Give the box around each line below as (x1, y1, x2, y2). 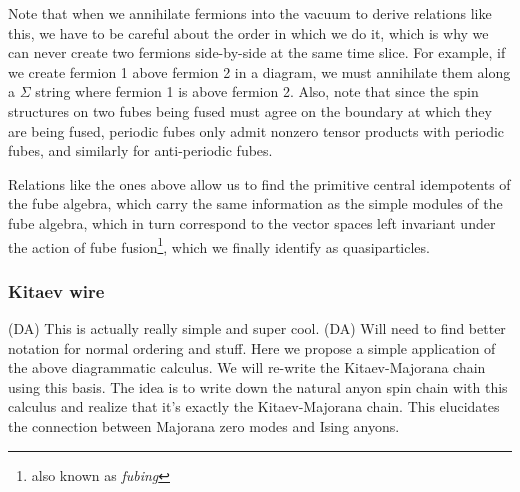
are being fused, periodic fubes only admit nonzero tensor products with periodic (8, 120, 505, 141)
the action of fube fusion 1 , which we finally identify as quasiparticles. (8, 233, 430, 257)
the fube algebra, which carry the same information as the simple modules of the (8, 193, 503, 214)
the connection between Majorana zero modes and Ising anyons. (8, 415, 400, 436)
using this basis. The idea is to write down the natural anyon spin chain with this (8, 376, 508, 397)
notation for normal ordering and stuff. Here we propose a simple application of (8, 337, 496, 358)
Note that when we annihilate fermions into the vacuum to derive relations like (8, 3, 492, 23)
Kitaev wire (8, 278, 105, 303)
